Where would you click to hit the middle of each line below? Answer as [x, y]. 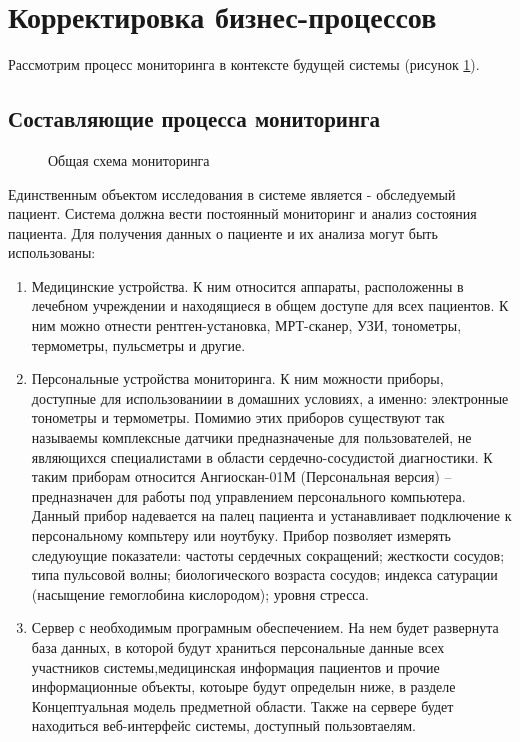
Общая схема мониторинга [129, 159]
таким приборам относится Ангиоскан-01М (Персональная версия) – [241, 476]
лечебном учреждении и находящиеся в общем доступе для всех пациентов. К [270, 305]
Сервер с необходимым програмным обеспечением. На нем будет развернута [265, 627]
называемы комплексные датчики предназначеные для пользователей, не [251, 437]
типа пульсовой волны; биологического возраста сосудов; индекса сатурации [264, 574]
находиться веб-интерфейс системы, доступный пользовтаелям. [224, 725]
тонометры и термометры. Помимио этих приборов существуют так [238, 417]
